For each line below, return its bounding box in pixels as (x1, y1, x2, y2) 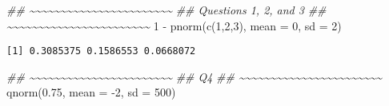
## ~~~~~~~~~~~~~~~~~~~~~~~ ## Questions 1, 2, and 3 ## (6, 2, 327, 18)
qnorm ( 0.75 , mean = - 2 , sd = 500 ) (6, 84, 176, 100)
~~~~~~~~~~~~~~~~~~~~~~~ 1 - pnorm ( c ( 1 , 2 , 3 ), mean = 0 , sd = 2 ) (6, 17, 342, 33)
